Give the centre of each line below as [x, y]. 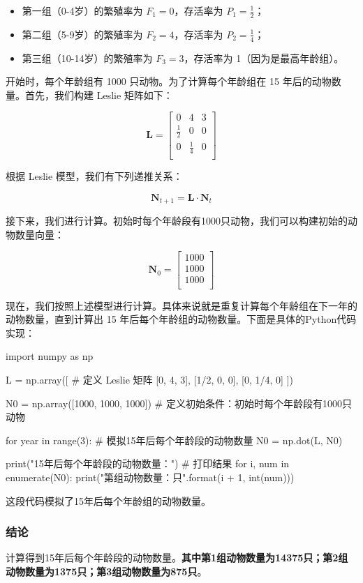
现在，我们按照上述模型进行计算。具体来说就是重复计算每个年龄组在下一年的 [181, 305]
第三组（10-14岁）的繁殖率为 [87, 58]
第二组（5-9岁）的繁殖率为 [82, 34]
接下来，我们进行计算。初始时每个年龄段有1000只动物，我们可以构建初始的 [177, 221]
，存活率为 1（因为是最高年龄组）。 [264, 58]
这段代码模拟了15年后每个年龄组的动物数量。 [108, 500]
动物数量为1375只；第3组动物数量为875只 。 [106, 571]
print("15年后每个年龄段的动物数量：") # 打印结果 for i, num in [148, 463]
